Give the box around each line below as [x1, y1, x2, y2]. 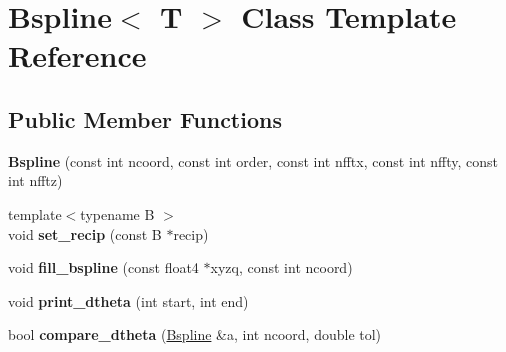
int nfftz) [8, 170, 63, 191]
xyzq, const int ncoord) [210, 257, 353, 278]
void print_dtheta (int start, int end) [8, 290, 249, 311]
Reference [8, 35, 147, 76]
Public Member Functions [8, 103, 282, 134]
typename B [80, 203, 155, 224]
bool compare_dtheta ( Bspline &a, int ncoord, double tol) [8, 324, 382, 345]
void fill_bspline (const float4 [8, 257, 199, 278]
